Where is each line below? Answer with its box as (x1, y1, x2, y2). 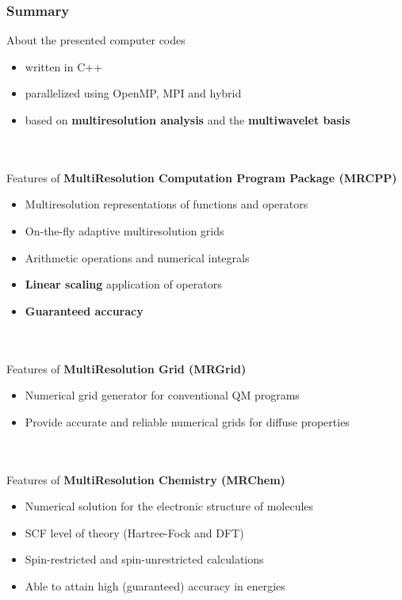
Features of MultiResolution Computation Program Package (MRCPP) (6, 169, 397, 185)
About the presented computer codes (6, 32, 186, 48)
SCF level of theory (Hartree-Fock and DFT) (25, 524, 244, 541)
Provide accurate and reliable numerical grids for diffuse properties (25, 413, 350, 430)
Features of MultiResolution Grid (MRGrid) (6, 360, 247, 376)
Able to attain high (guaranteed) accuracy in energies (25, 577, 285, 594)
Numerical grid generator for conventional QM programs (25, 387, 300, 403)
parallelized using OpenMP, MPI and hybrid (25, 85, 242, 101)
